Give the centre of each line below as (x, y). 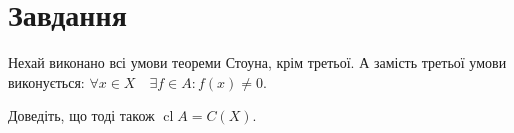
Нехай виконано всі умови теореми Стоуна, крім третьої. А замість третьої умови (257, 62)
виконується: (46, 81)
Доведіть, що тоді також (81, 115)
